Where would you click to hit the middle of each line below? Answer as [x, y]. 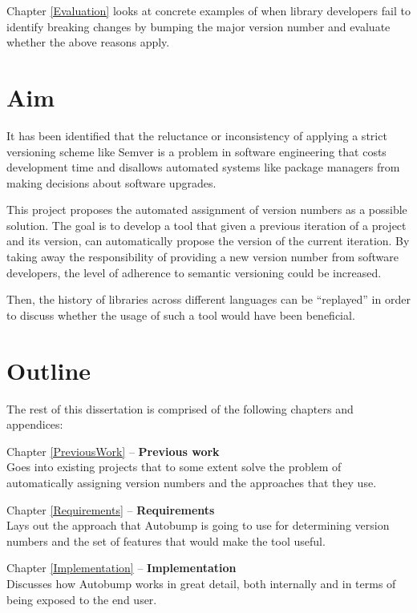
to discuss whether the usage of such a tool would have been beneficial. [181, 315]
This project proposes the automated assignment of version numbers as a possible [207, 210]
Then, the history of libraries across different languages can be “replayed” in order [208, 299]
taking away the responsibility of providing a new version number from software [203, 257]
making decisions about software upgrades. [111, 182]
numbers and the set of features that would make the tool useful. [166, 540]
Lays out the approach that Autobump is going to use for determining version [198, 525]
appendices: [35, 424]
